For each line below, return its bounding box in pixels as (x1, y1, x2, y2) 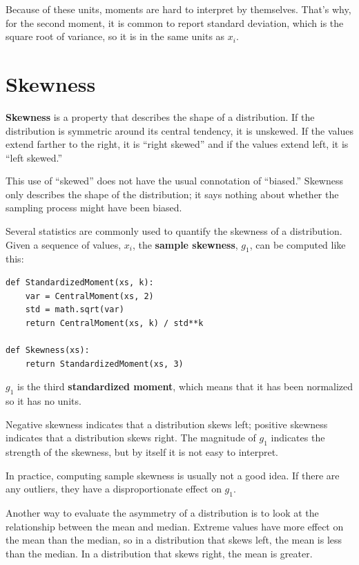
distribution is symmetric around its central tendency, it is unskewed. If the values (6, 123, 353, 137)
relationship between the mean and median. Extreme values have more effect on (6, 519, 344, 533)
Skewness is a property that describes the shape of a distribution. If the (6, 109, 315, 124)
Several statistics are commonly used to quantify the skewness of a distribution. (6, 224, 342, 238)
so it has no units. (6, 394, 81, 408)
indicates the (271, 430, 325, 445)
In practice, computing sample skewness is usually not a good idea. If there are (6, 468, 340, 482)
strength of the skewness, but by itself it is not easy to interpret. (6, 444, 278, 459)
